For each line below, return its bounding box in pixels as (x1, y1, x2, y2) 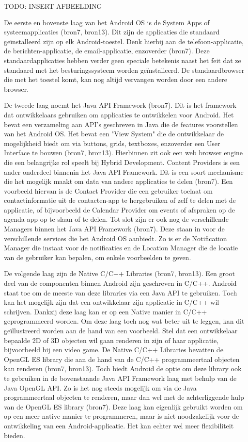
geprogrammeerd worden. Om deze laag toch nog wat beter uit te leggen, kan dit (4, 316, 245, 326)
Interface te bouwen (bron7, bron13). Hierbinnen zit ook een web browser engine (4, 147, 243, 158)
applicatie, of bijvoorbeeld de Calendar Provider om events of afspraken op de (4, 204, 235, 214)
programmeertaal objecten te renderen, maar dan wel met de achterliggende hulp (4, 392, 244, 402)
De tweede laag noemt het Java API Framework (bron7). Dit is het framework (4, 100, 236, 110)
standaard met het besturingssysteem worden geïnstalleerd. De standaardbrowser (4, 65, 245, 75)
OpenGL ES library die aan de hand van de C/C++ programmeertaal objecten (4, 354, 240, 364)
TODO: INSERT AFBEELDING (4, 1, 102, 11)
